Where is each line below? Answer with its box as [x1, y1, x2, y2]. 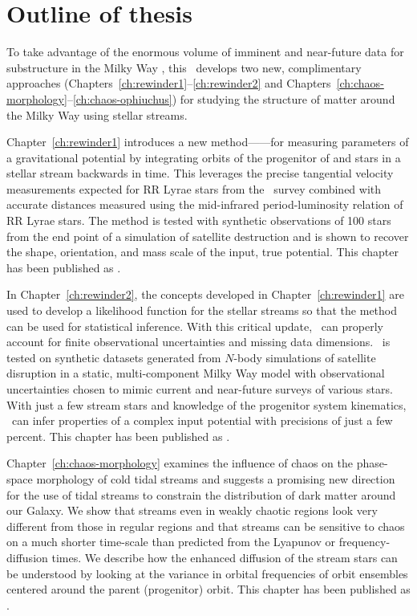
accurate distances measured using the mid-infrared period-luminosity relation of [6, 196, 403, 213]
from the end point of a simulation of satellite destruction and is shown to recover [6, 227, 409, 244]
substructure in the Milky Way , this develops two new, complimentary [6, 59, 362, 75]
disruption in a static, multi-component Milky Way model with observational [6, 365, 385, 381]
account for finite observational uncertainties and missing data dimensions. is [6, 333, 391, 350]
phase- [356, 455, 388, 471]
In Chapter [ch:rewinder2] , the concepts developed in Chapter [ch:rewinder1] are [6, 286, 404, 303]
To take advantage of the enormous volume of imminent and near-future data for [6, 43, 404, 60]
